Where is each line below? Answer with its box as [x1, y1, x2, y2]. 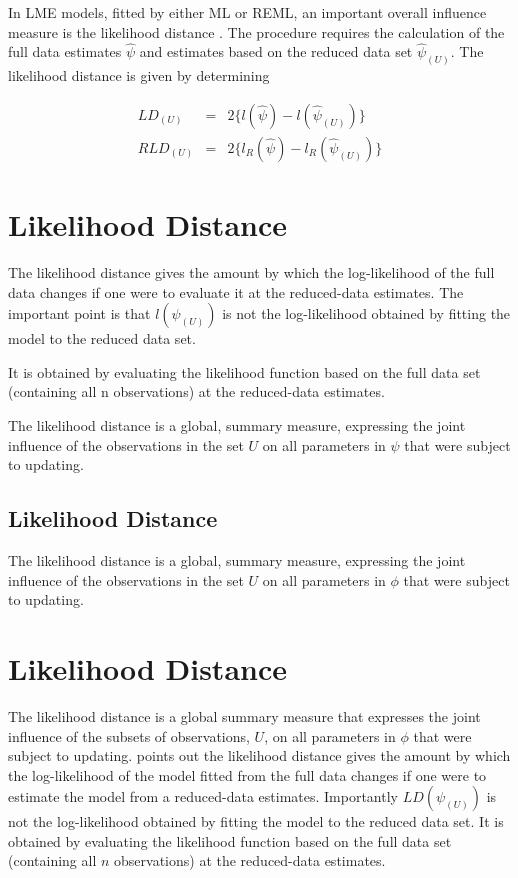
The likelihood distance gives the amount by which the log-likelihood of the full [8, 262, 495, 283]
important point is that [8, 303, 151, 324]
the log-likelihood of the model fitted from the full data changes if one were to [8, 764, 487, 785]
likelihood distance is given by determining [8, 65, 270, 86]
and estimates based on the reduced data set [139, 41, 413, 62]
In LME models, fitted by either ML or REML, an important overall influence [8, 2, 487, 22]
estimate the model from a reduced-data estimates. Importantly [8, 786, 398, 807]
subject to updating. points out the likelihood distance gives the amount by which [8, 745, 511, 766]
